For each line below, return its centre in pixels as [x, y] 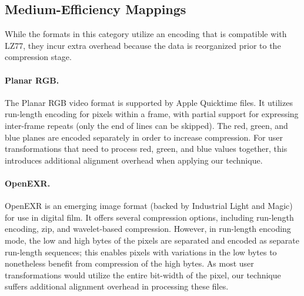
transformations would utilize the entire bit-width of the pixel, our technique [143, 275]
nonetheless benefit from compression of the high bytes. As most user [129, 263]
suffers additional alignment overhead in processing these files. [117, 286]
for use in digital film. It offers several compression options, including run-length [149, 217]
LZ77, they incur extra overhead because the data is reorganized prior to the [143, 45]
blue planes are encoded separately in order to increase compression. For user [144, 137]
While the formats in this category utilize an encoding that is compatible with [146, 34]
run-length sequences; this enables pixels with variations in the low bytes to [141, 252]
